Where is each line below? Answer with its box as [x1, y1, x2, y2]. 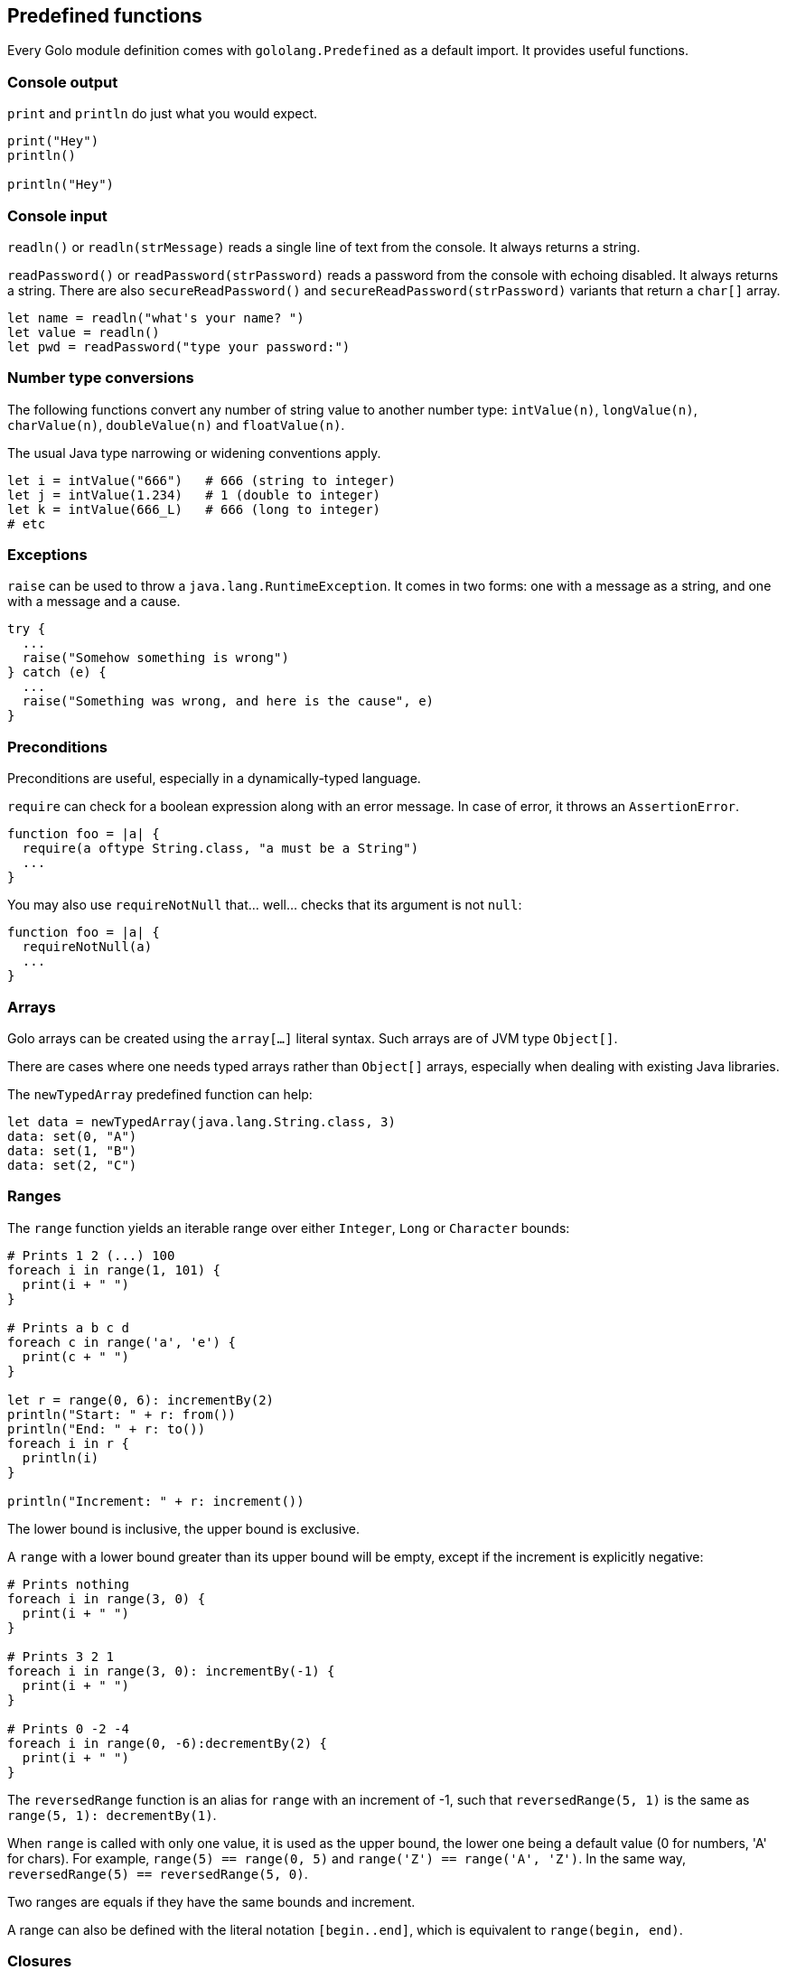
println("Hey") [7, 177, 115, 192]
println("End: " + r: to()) [7, 1421, 206, 1436]
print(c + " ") [22, 1349, 129, 1364]
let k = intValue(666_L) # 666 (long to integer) [7, 501, 381, 517]
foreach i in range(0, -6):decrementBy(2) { [7, 1735, 328, 1751]
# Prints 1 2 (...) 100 [7, 1247, 175, 1263]
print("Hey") [7, 134, 99, 149]
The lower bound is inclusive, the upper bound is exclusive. [7, 1520, 361, 1536]
